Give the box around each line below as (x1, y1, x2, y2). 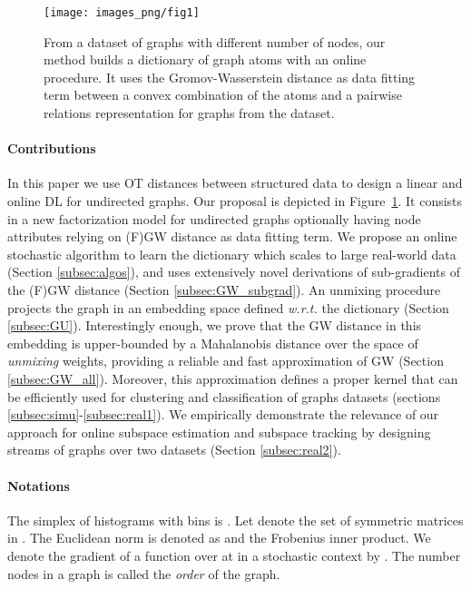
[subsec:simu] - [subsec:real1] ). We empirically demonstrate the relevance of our (7, 405, 439, 424)
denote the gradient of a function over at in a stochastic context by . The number (7, 545, 461, 564)
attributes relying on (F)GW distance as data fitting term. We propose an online (7, 227, 457, 246)
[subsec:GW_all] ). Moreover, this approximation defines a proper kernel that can (7, 368, 458, 388)
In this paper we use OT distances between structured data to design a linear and (7, 173, 463, 192)
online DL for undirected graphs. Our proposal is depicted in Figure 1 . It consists (7, 191, 463, 211)
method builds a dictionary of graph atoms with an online (44, 50, 367, 69)
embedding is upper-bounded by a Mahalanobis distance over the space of (7, 333, 418, 352)
